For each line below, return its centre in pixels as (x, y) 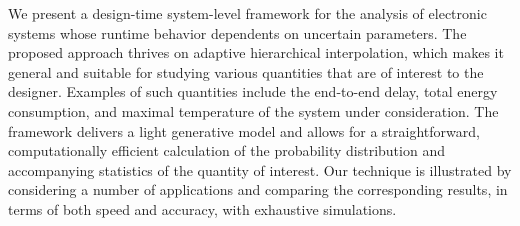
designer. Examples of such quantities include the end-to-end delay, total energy (253, 91)
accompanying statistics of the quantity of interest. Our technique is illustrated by (260, 169)
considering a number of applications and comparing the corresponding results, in (258, 189)
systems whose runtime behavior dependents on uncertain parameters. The (237, 32)
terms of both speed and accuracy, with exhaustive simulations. (202, 208)
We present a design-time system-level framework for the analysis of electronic (247, 13)
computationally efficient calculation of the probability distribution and (226, 150)
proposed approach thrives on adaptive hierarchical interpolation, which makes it (256, 52)
